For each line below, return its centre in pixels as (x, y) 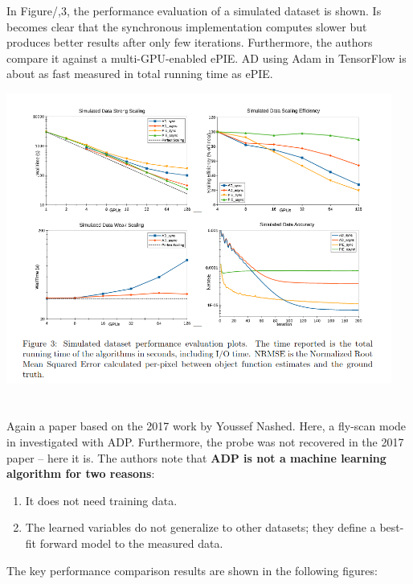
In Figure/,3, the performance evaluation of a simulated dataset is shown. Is (194, 10)
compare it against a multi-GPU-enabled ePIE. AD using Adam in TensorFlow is (206, 58)
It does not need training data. (101, 500)
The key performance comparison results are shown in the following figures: (192, 570)
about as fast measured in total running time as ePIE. (140, 74)
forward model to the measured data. (131, 543)
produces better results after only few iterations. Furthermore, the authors (190, 42)
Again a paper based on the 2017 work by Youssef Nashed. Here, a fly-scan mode (206, 426)
